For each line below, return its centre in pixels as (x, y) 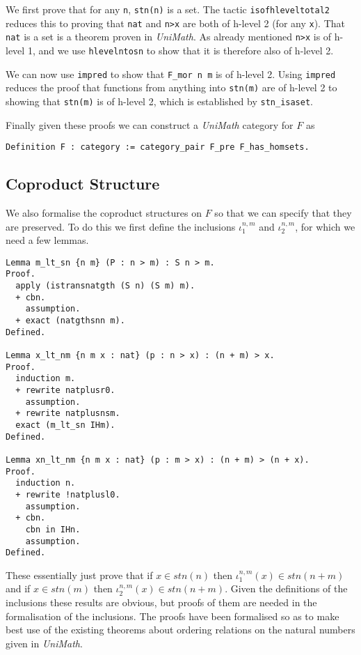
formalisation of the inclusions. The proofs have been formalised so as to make (173, 616)
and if (18, 588)
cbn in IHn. (53, 529)
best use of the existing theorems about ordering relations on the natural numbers (180, 630)
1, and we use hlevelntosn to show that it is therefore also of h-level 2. (180, 50)
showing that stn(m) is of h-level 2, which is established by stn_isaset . (159, 101)
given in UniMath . (44, 643)
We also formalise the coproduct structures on (104, 213)
